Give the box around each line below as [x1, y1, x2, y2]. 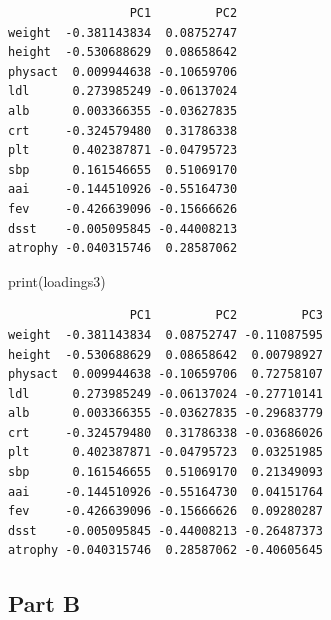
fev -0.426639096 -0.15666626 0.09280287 [8, 504, 323, 519]
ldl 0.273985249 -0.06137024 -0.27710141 [8, 386, 323, 401]
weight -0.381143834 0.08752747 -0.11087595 [8, 327, 323, 342]
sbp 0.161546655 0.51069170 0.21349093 [8, 465, 323, 480]
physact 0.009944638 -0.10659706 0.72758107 [8, 367, 323, 382]
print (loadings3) [8, 270, 106, 291]
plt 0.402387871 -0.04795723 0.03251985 [8, 445, 323, 460]
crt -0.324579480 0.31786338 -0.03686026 [8, 425, 323, 440]
